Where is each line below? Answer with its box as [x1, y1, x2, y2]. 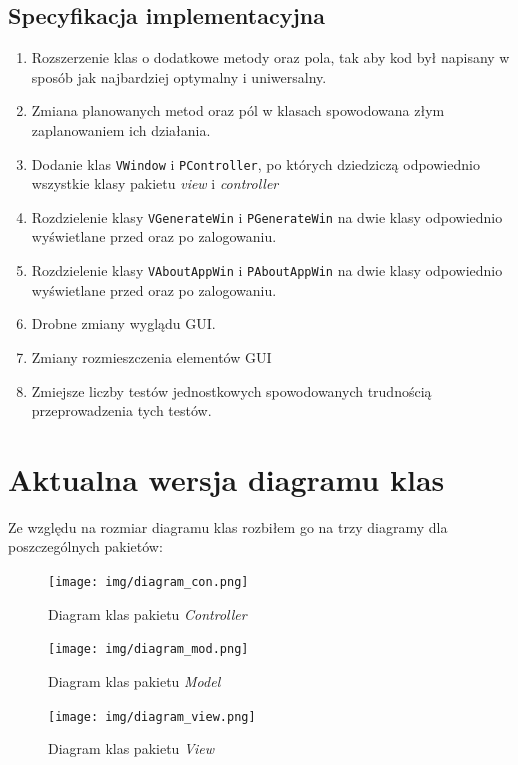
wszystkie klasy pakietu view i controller [31, 173, 279, 194]
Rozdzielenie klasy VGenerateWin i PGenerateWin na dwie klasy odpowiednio [31, 206, 503, 227]
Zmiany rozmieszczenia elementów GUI [31, 346, 272, 367]
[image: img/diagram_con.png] [48, 575, 249, 590]
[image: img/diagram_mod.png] [48, 642, 249, 657]
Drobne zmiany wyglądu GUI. [31, 313, 216, 334]
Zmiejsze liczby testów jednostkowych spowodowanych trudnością [31, 380, 432, 401]
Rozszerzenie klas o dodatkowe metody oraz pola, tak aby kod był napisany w [31, 47, 510, 68]
